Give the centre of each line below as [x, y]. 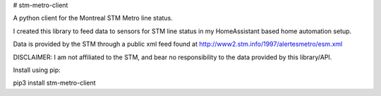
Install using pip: [37, 70]
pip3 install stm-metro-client [54, 83]
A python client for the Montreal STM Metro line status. [93, 18]
